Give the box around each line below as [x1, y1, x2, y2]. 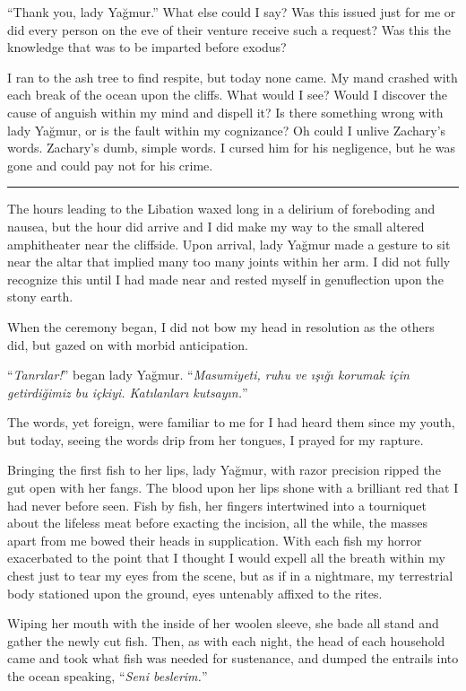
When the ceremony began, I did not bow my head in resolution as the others [7, 317, 435, 336]
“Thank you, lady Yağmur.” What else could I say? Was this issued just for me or [7, 3, 456, 21]
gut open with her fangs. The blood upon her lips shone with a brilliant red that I [7, 478, 459, 497]
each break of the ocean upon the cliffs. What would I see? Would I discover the [7, 85, 448, 104]
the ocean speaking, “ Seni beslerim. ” [7, 667, 208, 685]
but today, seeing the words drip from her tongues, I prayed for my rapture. [7, 430, 424, 449]
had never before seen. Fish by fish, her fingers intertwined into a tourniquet [7, 495, 427, 514]
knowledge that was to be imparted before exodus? [7, 38, 287, 57]
